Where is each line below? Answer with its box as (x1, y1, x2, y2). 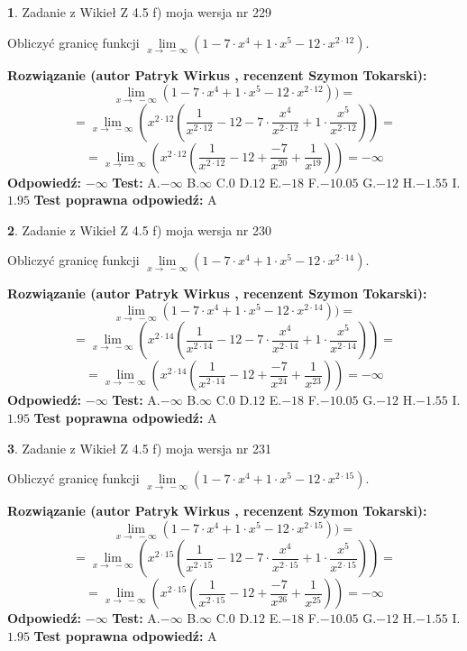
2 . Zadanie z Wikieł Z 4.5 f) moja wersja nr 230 (7, 220, 271, 239)
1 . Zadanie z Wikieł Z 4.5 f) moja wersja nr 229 (7, 3, 271, 21)
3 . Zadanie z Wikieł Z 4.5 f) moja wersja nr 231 (7, 438, 271, 457)
